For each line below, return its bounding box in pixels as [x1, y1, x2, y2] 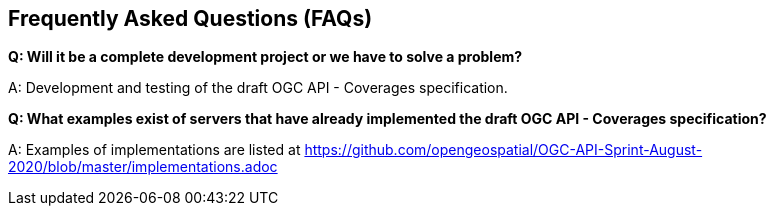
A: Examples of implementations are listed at [8, 141, 301, 159]
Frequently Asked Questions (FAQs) [8, 6, 373, 31]
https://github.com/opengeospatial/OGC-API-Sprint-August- [304, 141, 703, 159]
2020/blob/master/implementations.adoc [8, 158, 278, 176]
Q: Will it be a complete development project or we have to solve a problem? [8, 48, 523, 66]
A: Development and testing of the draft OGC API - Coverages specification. [8, 79, 508, 97]
